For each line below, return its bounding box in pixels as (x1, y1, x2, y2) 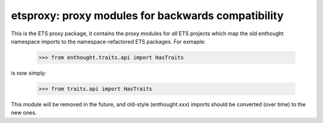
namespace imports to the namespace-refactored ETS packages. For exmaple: (11, 38, 206, 45)
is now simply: (11, 69, 47, 76)
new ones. (11, 109, 37, 116)
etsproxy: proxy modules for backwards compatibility (11, 9, 284, 22)
